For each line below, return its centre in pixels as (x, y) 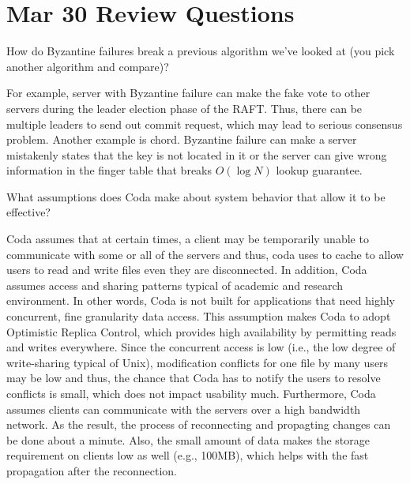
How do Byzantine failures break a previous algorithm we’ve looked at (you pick (201, 51)
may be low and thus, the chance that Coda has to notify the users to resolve (194, 378)
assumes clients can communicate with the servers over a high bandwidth (184, 409)
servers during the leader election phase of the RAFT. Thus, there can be (184, 108)
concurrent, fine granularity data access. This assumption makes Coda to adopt (199, 316)
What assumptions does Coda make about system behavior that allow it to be (196, 196)
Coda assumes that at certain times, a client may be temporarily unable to (188, 239)
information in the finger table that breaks (109, 170)
